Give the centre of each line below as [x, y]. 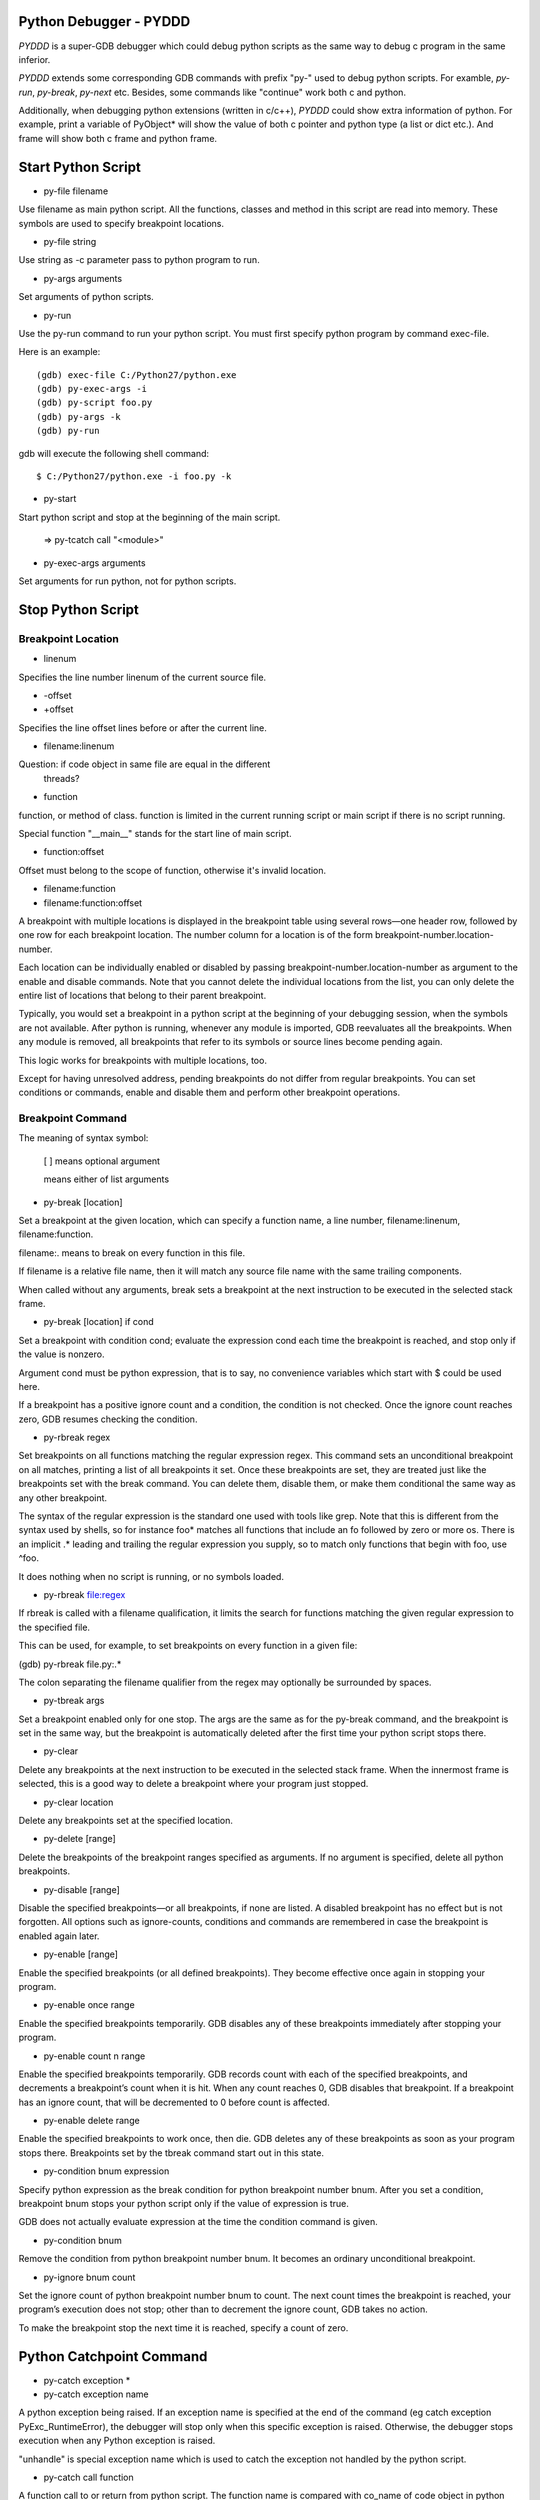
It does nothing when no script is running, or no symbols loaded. [151, 1576]
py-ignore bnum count [89, 2277]
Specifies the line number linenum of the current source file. [142, 677]
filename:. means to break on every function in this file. [132, 1252]
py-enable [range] [81, 1954]
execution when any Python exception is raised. [117, 2441]
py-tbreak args [74, 1701]
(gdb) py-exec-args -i [92, 389]
